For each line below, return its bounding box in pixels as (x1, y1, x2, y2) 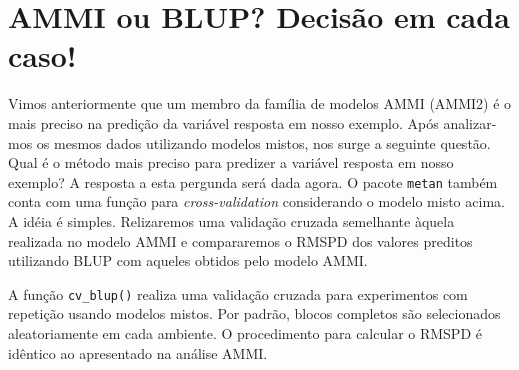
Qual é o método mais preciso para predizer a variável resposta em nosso (8, 152, 454, 173)
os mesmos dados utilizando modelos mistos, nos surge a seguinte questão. (36, 132, 491, 153)
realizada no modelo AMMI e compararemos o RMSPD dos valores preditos (8, 230, 473, 251)
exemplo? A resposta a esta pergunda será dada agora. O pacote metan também (8, 171, 498, 192)
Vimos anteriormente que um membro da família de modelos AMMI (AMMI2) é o (8, 93, 512, 114)
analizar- (443, 112, 497, 133)
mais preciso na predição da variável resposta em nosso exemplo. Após (8, 112, 439, 133)
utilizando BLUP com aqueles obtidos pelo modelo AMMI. (8, 250, 368, 271)
